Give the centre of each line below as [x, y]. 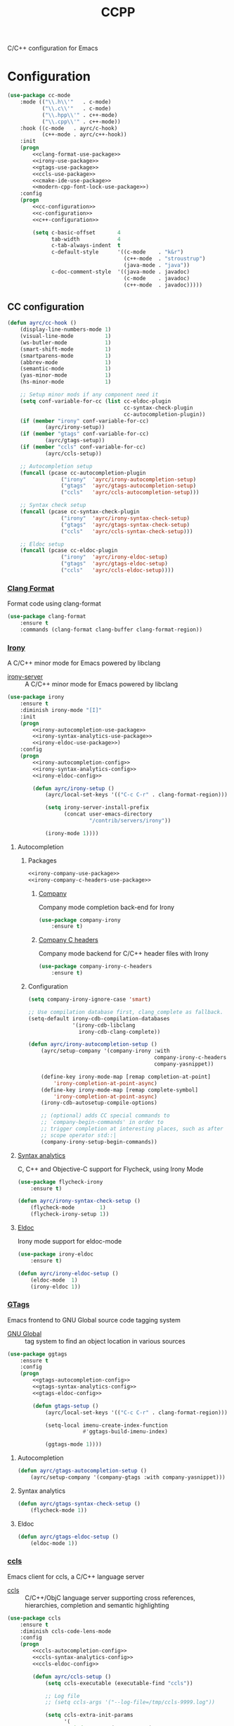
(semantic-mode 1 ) [66, 369]
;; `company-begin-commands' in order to [102, 1122]
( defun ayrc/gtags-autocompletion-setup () [82, 1471]
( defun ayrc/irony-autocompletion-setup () [93, 1044]
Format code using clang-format [54, 604]
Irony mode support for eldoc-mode [70, 1242]
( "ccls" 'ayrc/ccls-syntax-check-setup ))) [127, 531]
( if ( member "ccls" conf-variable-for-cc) [83, 447]
